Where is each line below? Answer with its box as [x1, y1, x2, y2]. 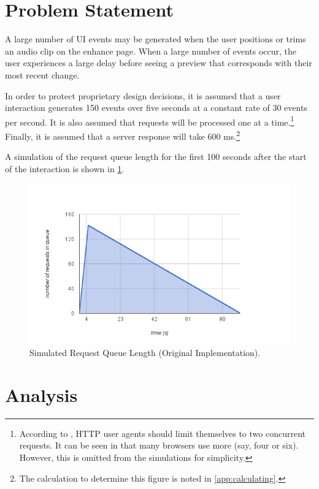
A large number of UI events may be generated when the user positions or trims [5, 32, 306, 45]
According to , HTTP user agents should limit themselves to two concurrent [19, 426, 306, 439]
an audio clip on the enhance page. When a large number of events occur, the [5, 44, 297, 57]
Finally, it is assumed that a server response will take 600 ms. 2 [5, 127, 240, 142]
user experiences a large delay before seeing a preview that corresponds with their [5, 56, 312, 69]
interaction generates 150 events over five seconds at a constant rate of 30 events [5, 101, 307, 114]
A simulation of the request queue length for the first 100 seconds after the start [5, 150, 307, 163]
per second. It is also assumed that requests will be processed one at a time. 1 [5, 113, 294, 128]
